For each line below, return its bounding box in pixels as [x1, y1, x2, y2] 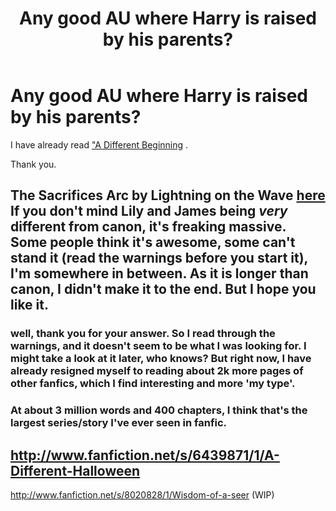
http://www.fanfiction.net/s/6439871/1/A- [10, 447, 280, 464]
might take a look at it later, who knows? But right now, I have [10, 352, 312, 366]
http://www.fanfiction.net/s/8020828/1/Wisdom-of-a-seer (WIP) [10, 488, 275, 501]
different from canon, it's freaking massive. [10, 218, 287, 236]
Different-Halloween [10, 462, 141, 479]
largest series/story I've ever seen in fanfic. [10, 416, 228, 430]
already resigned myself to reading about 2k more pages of [10, 364, 304, 378]
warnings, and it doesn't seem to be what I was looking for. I [10, 339, 307, 353]
